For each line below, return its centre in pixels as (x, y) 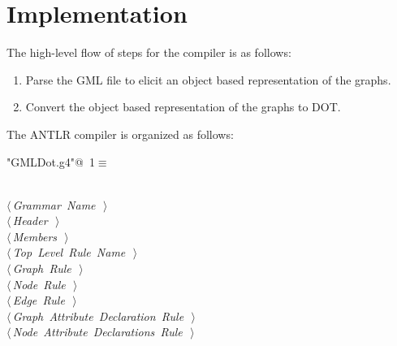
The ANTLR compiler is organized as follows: (120, 134)
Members (35, 236)
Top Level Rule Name (69, 252)
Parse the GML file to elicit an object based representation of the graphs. (208, 79)
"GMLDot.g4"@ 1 (51, 161)
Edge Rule (39, 300)
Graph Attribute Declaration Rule (98, 316)
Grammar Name (54, 204)
